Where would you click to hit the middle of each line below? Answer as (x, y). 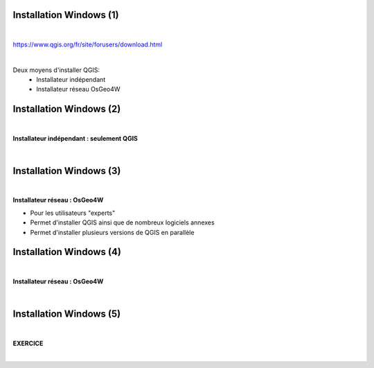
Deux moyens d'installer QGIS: (56, 70)
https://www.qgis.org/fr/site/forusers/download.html (88, 44)
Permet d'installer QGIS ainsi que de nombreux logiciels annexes (122, 222)
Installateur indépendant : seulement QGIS (75, 138)
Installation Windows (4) (67, 252)
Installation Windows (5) (67, 314)
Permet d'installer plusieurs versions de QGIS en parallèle (112, 232)
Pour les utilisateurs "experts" (73, 213)
